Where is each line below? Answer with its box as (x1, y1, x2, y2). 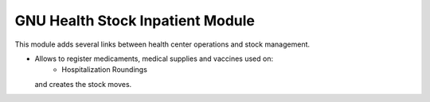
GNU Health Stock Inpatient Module (14, 12, 255, 29)
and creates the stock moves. (34, 79, 132, 89)
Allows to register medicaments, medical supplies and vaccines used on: (34, 54, 274, 63)
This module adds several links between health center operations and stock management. (14, 40, 311, 49)
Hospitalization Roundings (61, 65, 147, 74)
